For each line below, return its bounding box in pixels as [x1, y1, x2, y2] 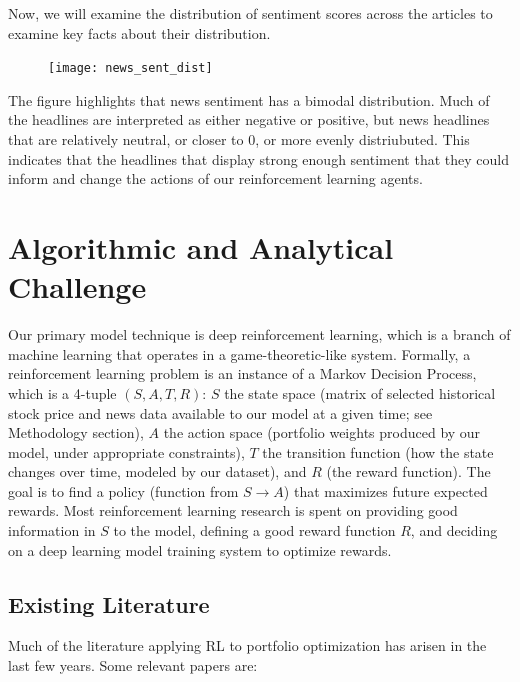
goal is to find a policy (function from [8, 480, 239, 501]
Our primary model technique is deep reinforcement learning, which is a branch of [8, 324, 511, 345]
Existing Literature [8, 588, 210, 619]
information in [8, 520, 96, 541]
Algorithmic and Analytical [8, 227, 394, 267]
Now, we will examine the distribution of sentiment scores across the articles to [8, 3, 493, 23]
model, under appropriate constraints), [8, 441, 245, 462]
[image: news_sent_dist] [48, 61, 213, 76]
